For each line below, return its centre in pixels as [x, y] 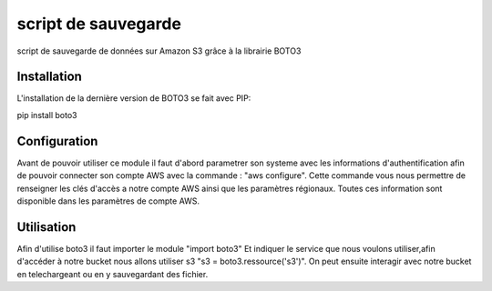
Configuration [57, 141]
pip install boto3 [47, 115]
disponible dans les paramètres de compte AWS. [108, 201]
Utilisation [46, 227]
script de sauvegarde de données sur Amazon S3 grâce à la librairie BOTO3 [159, 51]
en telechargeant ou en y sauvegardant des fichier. [113, 274]
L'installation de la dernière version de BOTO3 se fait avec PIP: [134, 98]
